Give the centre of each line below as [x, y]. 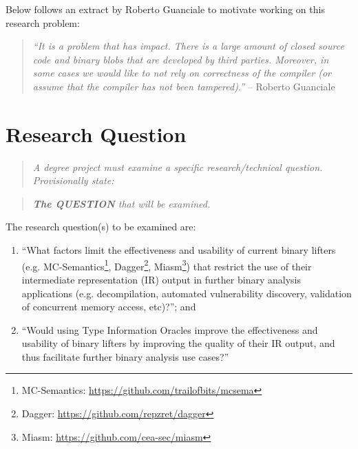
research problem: [43, 22]
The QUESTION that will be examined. [122, 203]
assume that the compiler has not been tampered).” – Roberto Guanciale [184, 86]
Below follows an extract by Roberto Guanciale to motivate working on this [165, 9]
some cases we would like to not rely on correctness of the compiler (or [182, 73]
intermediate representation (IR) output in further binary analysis [161, 279]
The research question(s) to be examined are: [101, 227]
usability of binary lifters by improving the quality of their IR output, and [178, 343]
